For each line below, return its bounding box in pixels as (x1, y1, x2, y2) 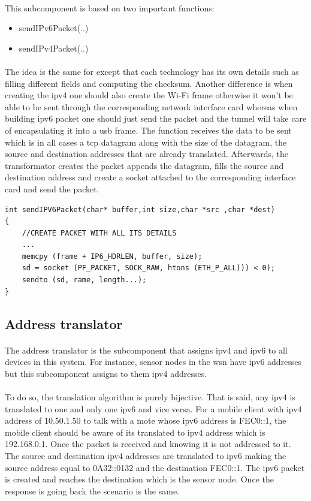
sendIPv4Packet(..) (19, 41, 89, 54)
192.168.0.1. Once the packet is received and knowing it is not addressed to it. (5, 437, 291, 450)
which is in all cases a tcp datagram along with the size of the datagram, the (5, 135, 287, 148)
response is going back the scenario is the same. (5, 484, 179, 497)
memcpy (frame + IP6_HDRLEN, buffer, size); (22, 252, 203, 261)
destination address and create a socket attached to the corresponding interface (5, 171, 296, 183)
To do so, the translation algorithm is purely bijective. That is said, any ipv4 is (5, 391, 295, 403)
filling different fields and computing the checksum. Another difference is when (5, 77, 293, 89)
